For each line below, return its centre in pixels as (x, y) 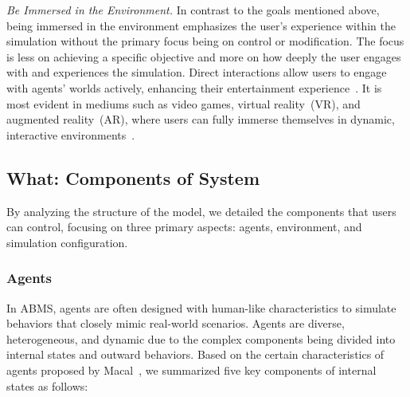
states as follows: (47, 385)
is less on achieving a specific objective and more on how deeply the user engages (204, 56)
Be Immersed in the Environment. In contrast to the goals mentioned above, (193, 10)
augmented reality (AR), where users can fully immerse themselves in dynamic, (201, 119)
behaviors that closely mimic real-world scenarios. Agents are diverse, (176, 323)
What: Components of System (133, 177)
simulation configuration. (67, 242)
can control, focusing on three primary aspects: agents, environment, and (184, 227)
